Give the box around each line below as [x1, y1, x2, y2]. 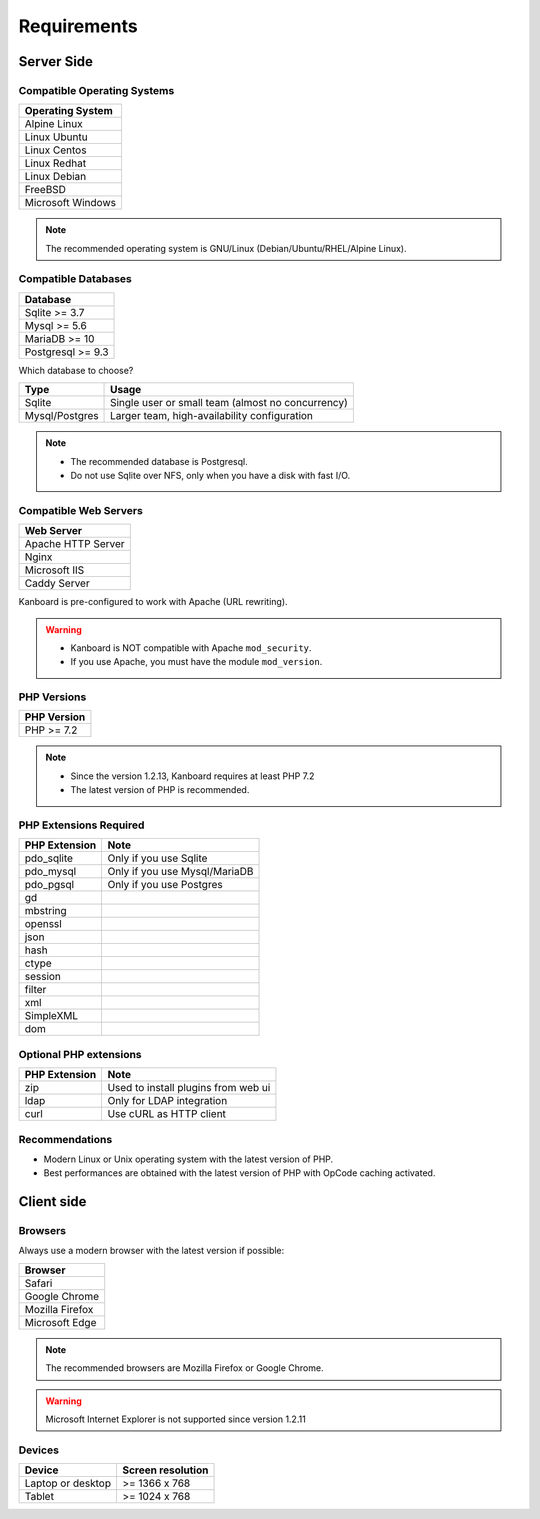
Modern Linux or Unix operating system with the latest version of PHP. [43, 1153, 334, 1165]
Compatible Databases [18, 272, 132, 286]
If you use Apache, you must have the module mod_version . [70, 656, 323, 668]
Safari [24, 1276, 53, 1290]
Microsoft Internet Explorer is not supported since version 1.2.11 [45, 1413, 307, 1425]
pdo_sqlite [24, 851, 74, 865]
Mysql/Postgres [24, 409, 99, 423]
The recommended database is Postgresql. [70, 455, 249, 467]
